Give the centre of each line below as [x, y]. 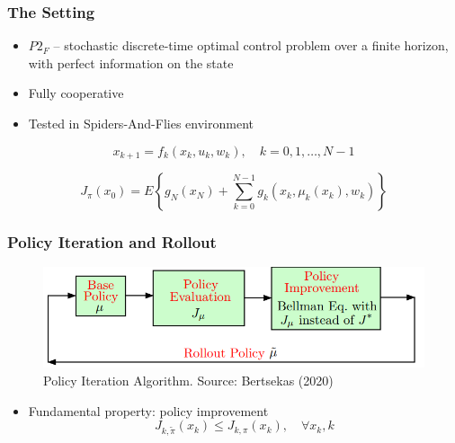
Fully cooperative [76, 93]
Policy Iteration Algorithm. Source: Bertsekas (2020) [188, 381]
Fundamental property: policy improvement [148, 410]
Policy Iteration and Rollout [112, 241]
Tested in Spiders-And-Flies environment [141, 123]
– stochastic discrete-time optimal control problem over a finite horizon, [251, 45]
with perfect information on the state [131, 62]
